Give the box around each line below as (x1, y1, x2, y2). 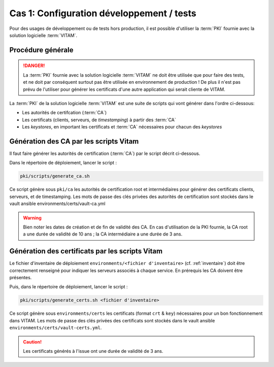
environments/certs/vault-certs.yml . (9, 325, 102, 331)
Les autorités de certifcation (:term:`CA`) (22, 110, 107, 116)
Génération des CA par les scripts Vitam (9, 137, 139, 146)
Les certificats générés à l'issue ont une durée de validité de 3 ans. (23, 348, 163, 354)
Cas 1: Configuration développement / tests (9, 8, 196, 19)
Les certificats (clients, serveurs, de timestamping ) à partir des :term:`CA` (22, 117, 176, 123)
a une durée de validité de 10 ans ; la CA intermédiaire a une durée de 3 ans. (23, 231, 183, 237)
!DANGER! (23, 62, 45, 69)
